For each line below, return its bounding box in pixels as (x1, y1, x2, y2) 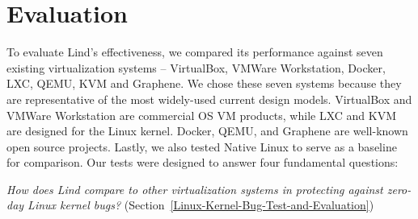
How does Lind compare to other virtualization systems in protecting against (6, 180, 383, 197)
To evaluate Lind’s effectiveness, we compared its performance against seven (6, 43, 383, 60)
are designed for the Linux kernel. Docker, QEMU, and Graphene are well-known (6, 122, 408, 139)
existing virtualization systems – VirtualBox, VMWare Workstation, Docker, (6, 59, 386, 76)
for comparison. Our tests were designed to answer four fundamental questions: (6, 154, 399, 171)
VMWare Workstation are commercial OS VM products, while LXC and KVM (6, 106, 397, 123)
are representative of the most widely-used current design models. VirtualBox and (6, 90, 412, 107)
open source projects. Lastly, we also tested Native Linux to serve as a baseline (6, 138, 397, 155)
